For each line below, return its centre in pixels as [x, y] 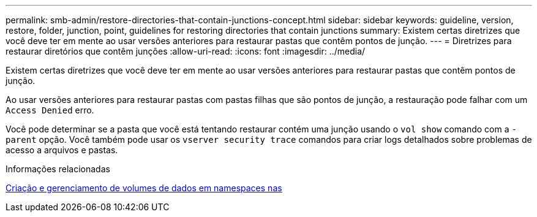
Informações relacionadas [58, 169]
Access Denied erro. [50, 110]
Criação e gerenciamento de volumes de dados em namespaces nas [144, 188]
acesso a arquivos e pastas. [62, 150]
